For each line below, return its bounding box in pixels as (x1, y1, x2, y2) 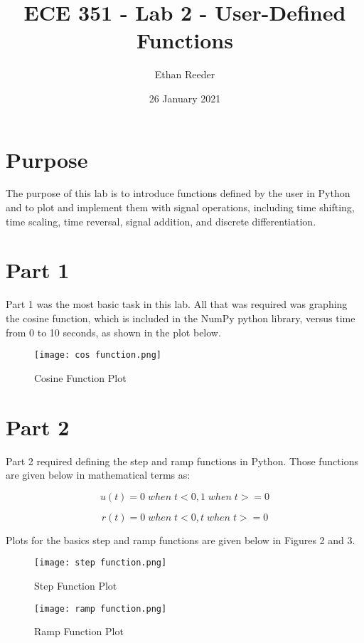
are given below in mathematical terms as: (6, 467, 191, 482)
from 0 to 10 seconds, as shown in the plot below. (6, 324, 221, 339)
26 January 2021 (149, 90, 221, 105)
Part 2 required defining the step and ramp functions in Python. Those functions (6, 453, 358, 468)
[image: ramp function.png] (34, 603, 167, 614)
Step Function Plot (34, 578, 117, 592)
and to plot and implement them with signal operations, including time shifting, (6, 200, 355, 215)
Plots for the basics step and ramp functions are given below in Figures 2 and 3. (6, 532, 355, 547)
